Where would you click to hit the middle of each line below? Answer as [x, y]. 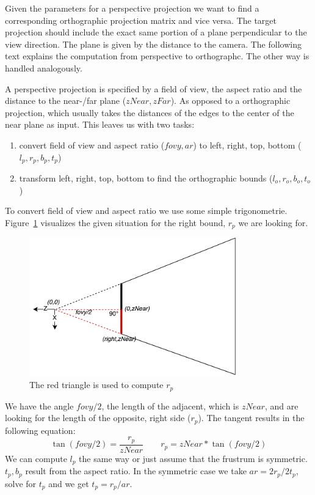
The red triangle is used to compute [96, 385]
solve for [21, 483]
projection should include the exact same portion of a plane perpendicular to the [156, 32]
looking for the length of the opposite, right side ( [98, 418]
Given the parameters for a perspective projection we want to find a [132, 8]
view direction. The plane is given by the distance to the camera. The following [153, 44]
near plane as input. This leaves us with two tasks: [100, 124]
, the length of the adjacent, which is [170, 405]
